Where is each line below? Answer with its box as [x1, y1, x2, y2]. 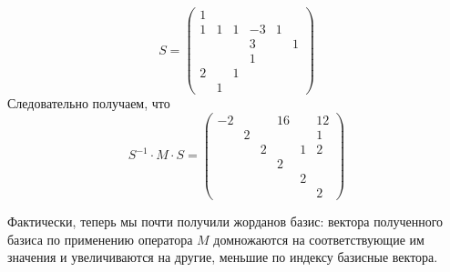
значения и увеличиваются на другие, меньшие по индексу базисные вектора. [7, 247, 438, 267]
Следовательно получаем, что [7, 94, 170, 113]
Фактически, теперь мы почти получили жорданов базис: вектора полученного [7, 212, 444, 231]
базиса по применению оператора [7, 229, 193, 248]
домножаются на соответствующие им [213, 229, 424, 248]
